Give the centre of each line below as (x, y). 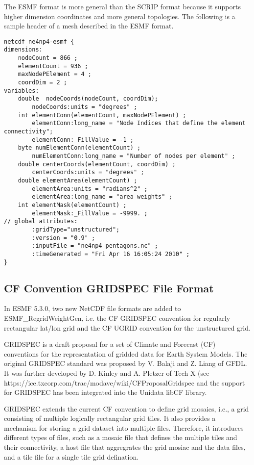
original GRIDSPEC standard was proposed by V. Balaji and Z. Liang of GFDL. (126, 363)
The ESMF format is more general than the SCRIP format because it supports (122, 6)
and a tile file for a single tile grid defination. (71, 456)
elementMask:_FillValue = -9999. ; (90, 213)
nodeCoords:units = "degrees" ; (85, 107)
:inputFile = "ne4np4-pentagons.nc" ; (95, 246)
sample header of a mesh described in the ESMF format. (89, 26)
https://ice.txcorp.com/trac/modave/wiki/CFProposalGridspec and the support (125, 382)
